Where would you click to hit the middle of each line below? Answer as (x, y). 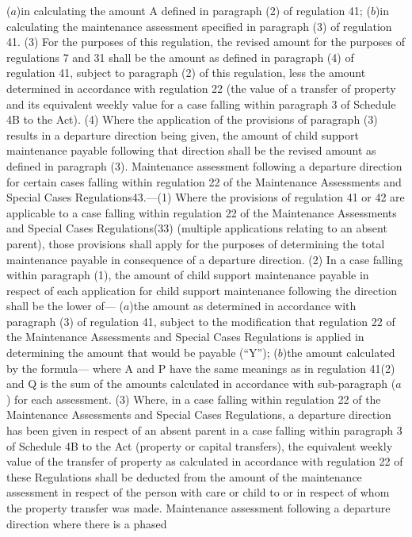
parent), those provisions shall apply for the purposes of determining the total (196, 243)
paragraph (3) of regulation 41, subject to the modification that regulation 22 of (201, 321)
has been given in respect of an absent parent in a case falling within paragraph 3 (204, 430)
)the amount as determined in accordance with (243, 306)
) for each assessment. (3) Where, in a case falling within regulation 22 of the (194, 399)
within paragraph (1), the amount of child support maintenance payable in (188, 275)
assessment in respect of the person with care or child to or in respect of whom (198, 492)
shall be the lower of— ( (65, 306)
